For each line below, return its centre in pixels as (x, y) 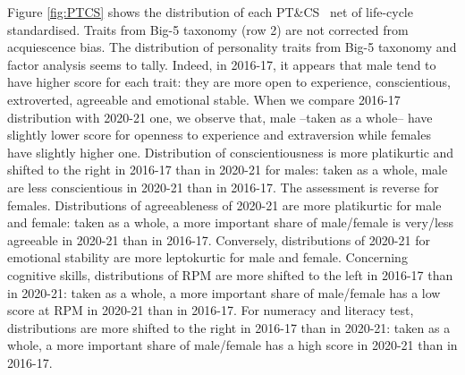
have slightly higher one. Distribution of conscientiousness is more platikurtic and (231, 152)
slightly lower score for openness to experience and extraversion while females (219, 135)
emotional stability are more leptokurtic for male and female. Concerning (207, 257)
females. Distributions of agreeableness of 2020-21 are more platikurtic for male (224, 205)
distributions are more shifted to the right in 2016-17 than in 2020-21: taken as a (229, 327)
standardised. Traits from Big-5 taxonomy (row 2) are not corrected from (208, 29)
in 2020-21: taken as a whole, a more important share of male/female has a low (224, 292)
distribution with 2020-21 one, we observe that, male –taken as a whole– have (220, 117)
